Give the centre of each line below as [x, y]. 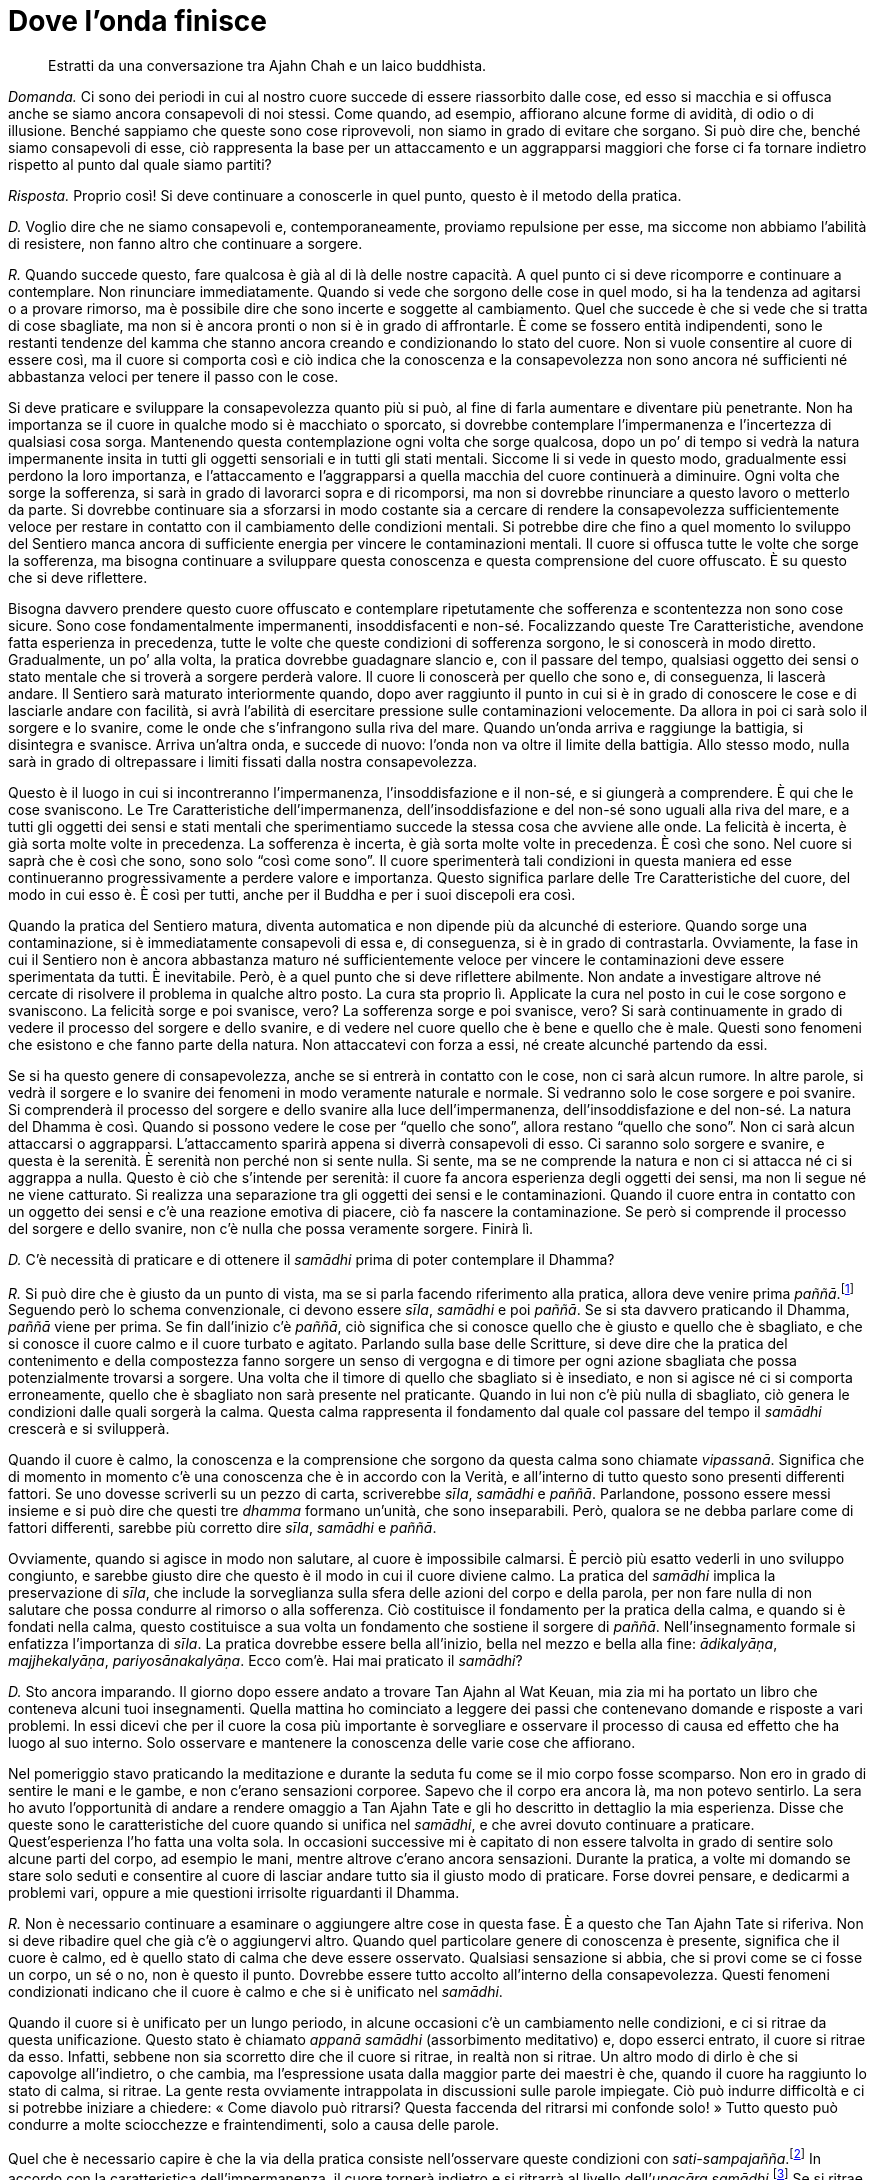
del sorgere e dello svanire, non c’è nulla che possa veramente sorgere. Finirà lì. [271, 1228]
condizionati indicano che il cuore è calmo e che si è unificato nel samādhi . [255, 1992]
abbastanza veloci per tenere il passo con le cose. [173, 376]
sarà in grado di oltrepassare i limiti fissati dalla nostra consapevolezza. [243, 761]
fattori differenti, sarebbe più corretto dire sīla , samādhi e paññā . [222, 1528]
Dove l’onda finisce [137, 21]
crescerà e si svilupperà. [89, 1429]
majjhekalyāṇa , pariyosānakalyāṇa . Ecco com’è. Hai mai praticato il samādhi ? [265, 1661]
